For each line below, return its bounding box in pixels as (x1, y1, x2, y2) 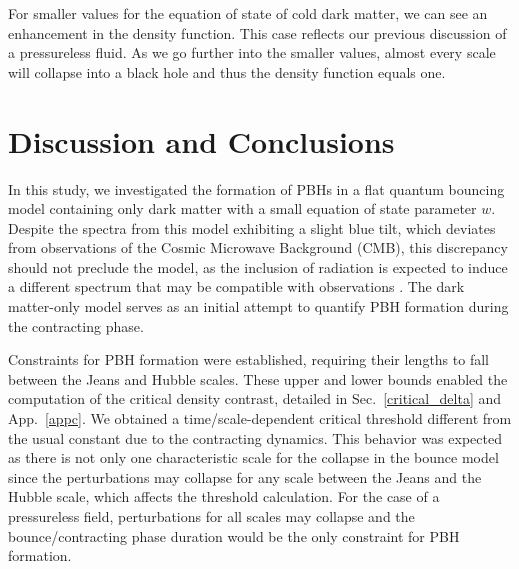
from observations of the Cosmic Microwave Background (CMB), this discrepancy (8, 237, 508, 258)
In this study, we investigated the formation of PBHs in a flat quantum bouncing (8, 178, 505, 199)
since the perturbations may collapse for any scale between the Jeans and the (8, 466, 482, 487)
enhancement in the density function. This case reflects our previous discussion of (8, 22, 507, 43)
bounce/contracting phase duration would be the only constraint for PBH (8, 525, 460, 546)
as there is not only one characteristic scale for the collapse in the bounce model (8, 447, 499, 468)
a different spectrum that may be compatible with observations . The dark (8, 276, 465, 297)
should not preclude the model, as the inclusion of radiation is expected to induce (8, 256, 508, 277)
